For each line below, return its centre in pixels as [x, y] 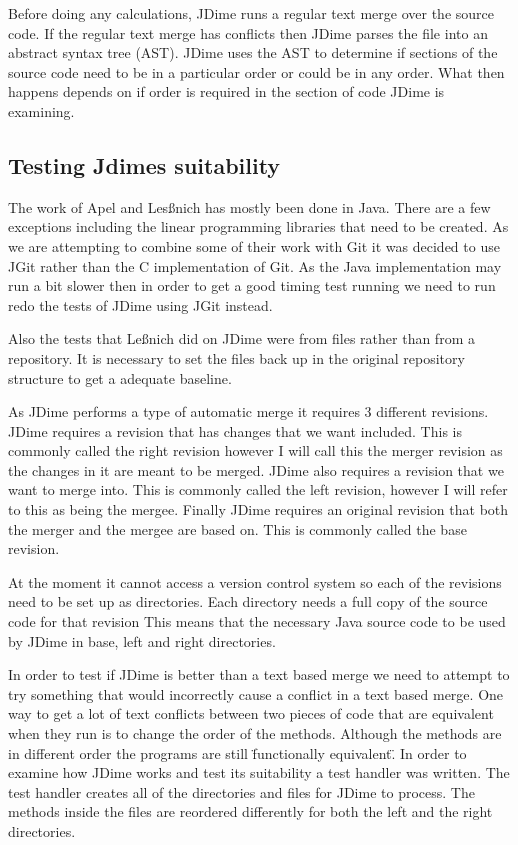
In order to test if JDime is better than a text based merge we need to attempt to [259, 674]
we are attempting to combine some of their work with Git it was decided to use [254, 245]
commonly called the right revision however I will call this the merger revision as [255, 450]
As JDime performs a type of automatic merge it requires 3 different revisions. [248, 411]
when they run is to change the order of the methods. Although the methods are [255, 733]
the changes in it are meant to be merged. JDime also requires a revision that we [256, 469]
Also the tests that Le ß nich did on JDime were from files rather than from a [241, 338]
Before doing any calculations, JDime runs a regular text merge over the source [251, 13]
